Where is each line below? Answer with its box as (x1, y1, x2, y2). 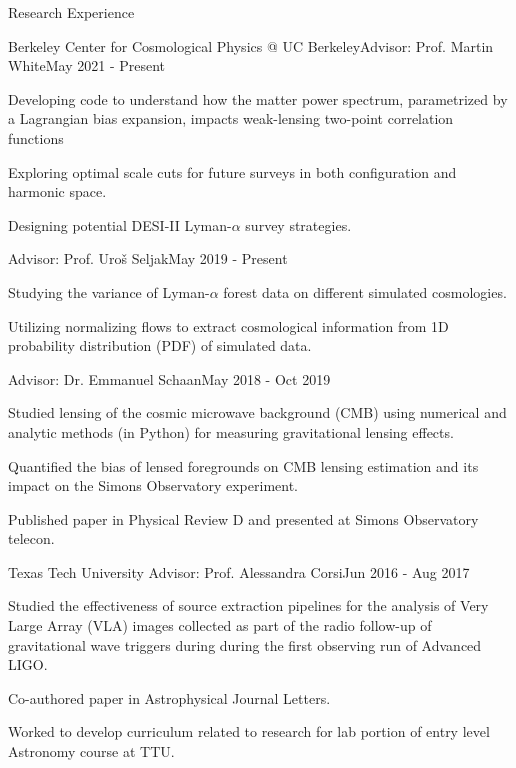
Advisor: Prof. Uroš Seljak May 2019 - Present (8, 248, 288, 269)
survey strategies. (245, 214, 352, 235)
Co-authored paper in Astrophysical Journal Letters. (8, 687, 331, 708)
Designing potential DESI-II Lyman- (8, 214, 232, 235)
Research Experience (8, 2, 135, 22)
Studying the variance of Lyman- (8, 281, 210, 302)
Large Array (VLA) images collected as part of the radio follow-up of (8, 615, 432, 636)
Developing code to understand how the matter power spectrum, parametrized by (8, 88, 508, 109)
